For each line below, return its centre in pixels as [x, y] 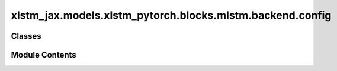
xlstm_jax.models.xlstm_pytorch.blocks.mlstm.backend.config [171, 15]
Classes [26, 36]
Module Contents [44, 55]
